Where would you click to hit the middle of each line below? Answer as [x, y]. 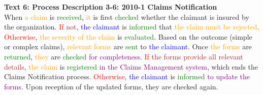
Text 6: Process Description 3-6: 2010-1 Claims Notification [111, 7]
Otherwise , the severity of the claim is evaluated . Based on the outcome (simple [128, 36]
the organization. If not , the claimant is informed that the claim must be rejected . [132, 27]
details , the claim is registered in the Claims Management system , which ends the [131, 66]
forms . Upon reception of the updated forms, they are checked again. [111, 86]
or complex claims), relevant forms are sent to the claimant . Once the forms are [128, 46]
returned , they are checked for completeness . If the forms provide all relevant [124, 56]
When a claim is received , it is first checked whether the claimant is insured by [127, 17]
